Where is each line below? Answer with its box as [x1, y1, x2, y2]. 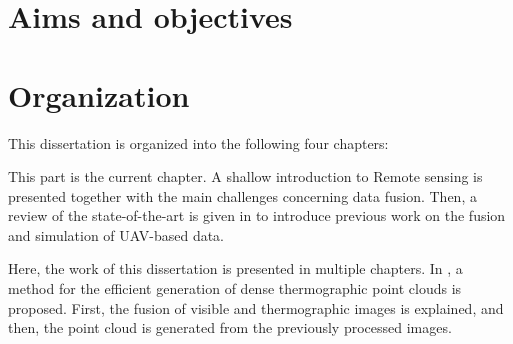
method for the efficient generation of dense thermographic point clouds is [8, 278, 462, 299]
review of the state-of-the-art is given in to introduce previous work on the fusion [8, 205, 506, 226]
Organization [8, 74, 190, 115]
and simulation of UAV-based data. [8, 224, 225, 245]
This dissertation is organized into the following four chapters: [8, 132, 389, 153]
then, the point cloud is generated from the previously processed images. [8, 317, 452, 338]
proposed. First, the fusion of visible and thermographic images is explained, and [8, 297, 504, 318]
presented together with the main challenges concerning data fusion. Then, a [8, 185, 477, 206]
